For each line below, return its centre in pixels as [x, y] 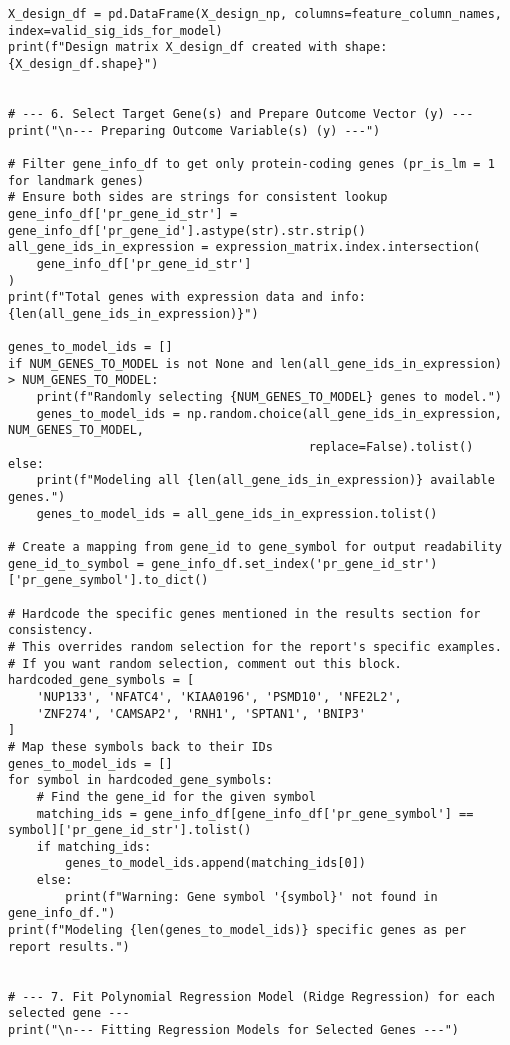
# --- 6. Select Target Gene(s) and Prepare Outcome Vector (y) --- [241, 113]
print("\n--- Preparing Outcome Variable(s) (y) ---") [194, 130]
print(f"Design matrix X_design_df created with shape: [198, 47]
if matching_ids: [94, 846]
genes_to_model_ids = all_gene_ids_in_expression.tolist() [237, 513]
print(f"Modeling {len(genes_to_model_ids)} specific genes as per [237, 930]
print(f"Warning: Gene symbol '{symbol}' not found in [251, 896]
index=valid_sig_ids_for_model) [115, 30]
